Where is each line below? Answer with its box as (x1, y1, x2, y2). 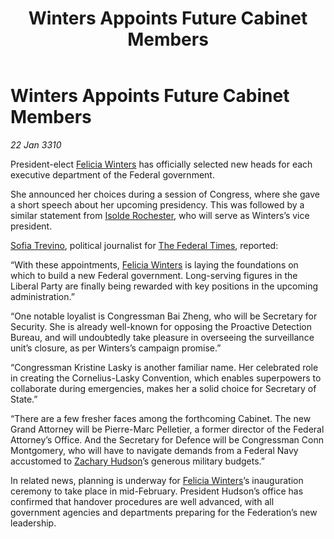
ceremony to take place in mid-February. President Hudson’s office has (10, 485, 304, 497)
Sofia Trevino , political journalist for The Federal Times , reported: (10, 239, 279, 251)
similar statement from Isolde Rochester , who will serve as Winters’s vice (10, 209, 310, 221)
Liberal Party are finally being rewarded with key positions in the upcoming (10, 280, 319, 292)
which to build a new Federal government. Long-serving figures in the (10, 269, 298, 281)
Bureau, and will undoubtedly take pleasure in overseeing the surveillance (10, 331, 315, 343)
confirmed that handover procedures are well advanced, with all (10, 495, 275, 507)
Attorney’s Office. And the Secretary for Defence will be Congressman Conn (10, 433, 324, 446)
